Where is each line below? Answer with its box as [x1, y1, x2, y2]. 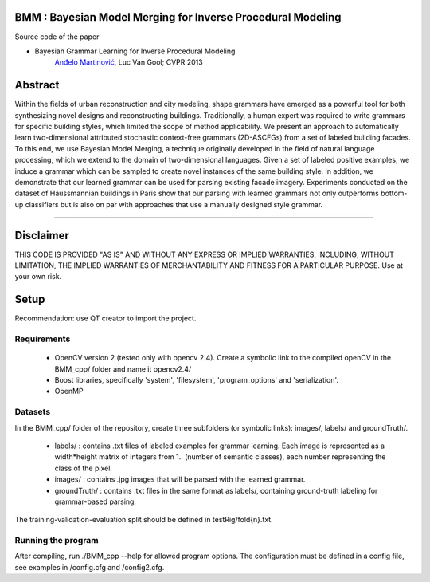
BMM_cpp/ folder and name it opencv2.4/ [54, 364, 192, 374]
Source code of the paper [14, 32, 100, 41]
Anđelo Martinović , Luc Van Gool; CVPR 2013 [54, 57, 203, 67]
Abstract [14, 78, 60, 92]
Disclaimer [14, 228, 69, 242]
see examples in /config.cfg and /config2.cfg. [14, 562, 165, 572]
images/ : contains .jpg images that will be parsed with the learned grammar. [54, 474, 306, 484]
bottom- [381, 188, 408, 199]
